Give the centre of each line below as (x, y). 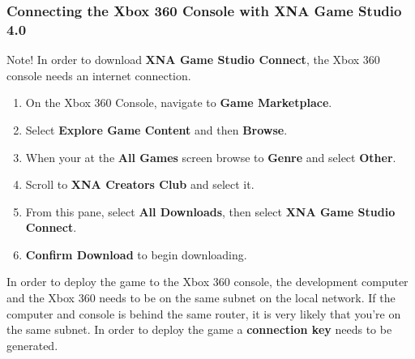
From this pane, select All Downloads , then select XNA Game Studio (210, 211)
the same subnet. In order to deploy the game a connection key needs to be (199, 329)
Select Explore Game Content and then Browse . (156, 129)
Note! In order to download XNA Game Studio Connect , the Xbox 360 (193, 60)
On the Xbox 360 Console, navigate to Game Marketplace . (179, 103)
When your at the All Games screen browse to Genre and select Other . (211, 157)
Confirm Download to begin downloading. (136, 254)
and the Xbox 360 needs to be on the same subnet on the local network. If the (201, 298)
